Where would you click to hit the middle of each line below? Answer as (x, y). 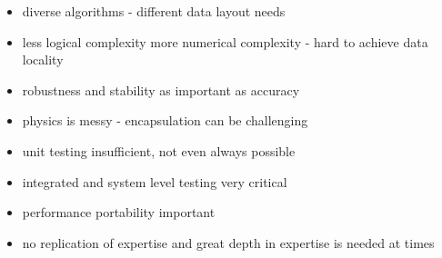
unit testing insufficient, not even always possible (159, 150)
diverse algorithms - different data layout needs (154, 11)
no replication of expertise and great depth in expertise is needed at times (228, 242)
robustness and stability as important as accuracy (161, 89)
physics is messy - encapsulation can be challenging (165, 120)
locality (43, 60)
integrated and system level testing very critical (155, 181)
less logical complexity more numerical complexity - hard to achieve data (225, 41)
